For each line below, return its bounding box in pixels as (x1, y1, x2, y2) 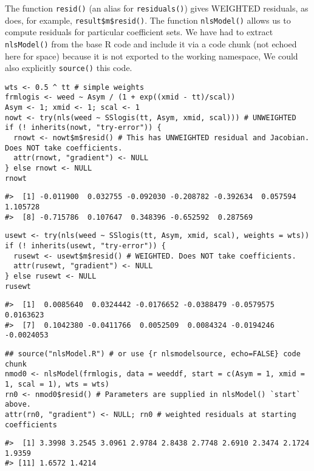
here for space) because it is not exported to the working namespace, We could (5, 49, 298, 62)
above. (5, 400, 31, 409)
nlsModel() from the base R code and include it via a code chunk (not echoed (5, 37, 297, 50)
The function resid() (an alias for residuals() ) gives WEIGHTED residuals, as (5, 2, 309, 14)
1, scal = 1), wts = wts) (5, 379, 109, 388)
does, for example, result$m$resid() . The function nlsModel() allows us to (5, 13, 291, 26)
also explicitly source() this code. (5, 61, 132, 74)
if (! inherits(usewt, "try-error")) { (5, 242, 166, 250)
